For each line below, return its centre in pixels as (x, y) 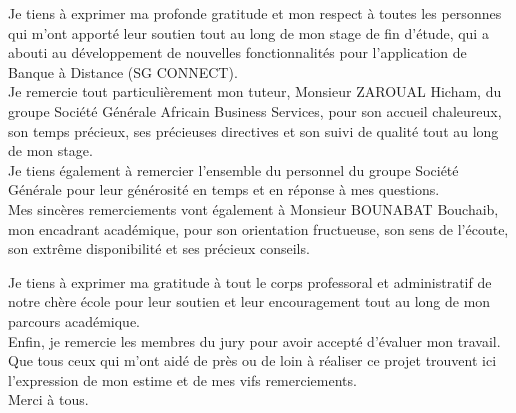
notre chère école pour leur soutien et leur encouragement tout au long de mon (249, 301)
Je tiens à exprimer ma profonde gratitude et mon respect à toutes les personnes (255, 13)
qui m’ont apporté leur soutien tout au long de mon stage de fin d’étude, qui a (248, 32)
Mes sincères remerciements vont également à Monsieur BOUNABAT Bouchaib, (253, 208)
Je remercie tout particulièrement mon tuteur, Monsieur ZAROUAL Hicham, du (255, 91)
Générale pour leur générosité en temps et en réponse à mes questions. (224, 189)
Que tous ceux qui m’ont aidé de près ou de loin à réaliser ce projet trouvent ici (252, 360)
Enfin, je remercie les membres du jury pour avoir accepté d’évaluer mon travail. (254, 340)
